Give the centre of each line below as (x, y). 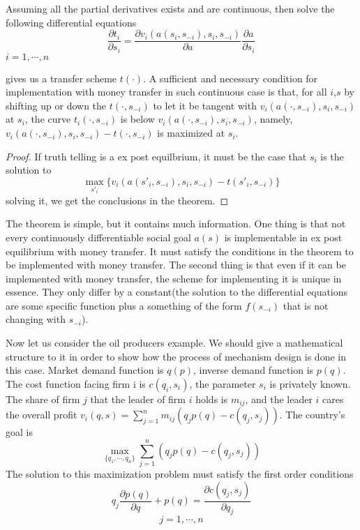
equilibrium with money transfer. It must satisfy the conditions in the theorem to (180, 251)
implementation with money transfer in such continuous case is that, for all (166, 92)
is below (137, 119)
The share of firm (43, 399)
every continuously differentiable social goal (98, 237)
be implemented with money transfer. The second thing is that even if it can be (176, 265)
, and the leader (279, 399)
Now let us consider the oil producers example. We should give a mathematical (174, 343)
